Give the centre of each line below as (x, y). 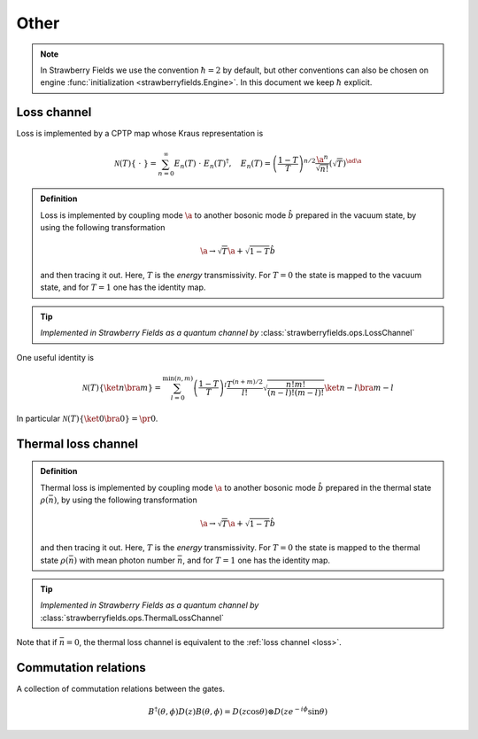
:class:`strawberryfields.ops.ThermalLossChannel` (132, 618)
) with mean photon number (125, 560)
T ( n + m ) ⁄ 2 (244, 383)
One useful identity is (55, 357)
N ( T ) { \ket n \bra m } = (122, 387)
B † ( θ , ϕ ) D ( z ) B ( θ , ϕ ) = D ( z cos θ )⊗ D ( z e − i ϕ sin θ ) (238, 711)
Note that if (37, 642)
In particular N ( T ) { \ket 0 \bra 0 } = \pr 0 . (87, 418)
